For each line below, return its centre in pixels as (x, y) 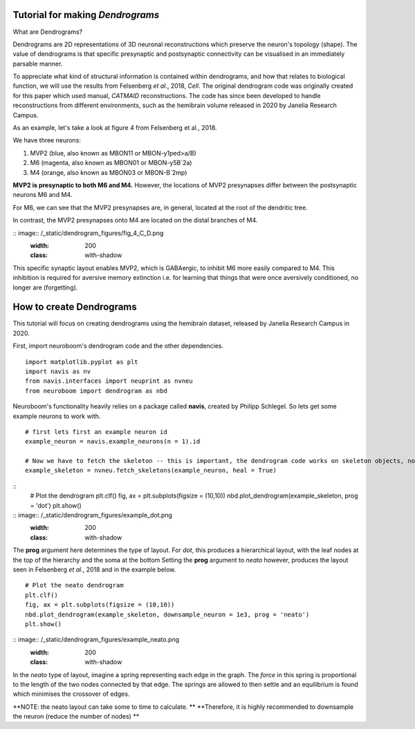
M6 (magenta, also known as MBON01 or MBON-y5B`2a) (111, 163)
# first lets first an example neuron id (96, 432)
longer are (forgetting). (45, 287)
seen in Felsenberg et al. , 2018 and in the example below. (94, 569)
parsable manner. (38, 64)
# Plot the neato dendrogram (74, 585)
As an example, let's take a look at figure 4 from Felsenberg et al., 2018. (115, 128)
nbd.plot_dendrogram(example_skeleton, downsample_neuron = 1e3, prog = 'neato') (167, 614)
